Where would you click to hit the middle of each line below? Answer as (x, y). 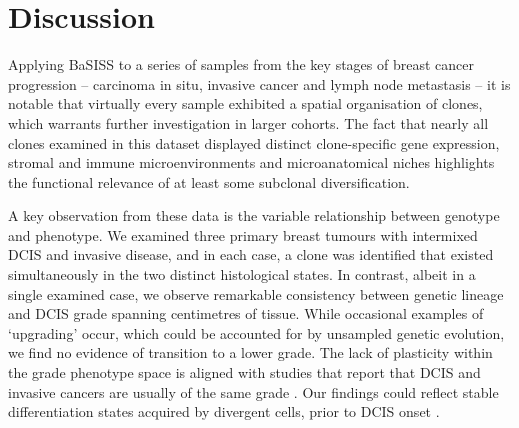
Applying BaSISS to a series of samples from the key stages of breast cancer (241, 64)
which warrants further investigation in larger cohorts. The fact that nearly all (248, 122)
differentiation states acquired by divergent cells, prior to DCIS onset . (224, 411)
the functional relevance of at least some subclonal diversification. (209, 181)
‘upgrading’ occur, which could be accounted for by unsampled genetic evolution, (256, 332)
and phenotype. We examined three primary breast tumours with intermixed (243, 234)
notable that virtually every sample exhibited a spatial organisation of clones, (245, 103)
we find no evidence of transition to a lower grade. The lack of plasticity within (250, 352)
